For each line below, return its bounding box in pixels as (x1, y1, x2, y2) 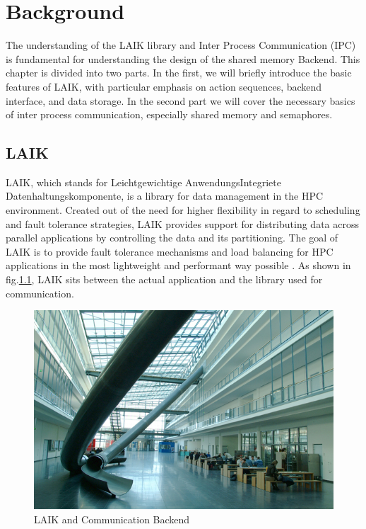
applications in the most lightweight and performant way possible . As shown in (6, 258, 351, 273)
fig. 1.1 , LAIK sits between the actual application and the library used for (6, 272, 323, 287)
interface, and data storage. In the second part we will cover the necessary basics (6, 93, 355, 108)
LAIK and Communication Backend (34, 511, 190, 526)
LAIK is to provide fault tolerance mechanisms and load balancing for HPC (6, 244, 333, 258)
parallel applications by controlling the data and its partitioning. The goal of (6, 230, 338, 245)
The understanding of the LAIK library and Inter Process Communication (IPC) (6, 38, 356, 52)
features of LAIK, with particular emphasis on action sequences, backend (6, 79, 322, 93)
